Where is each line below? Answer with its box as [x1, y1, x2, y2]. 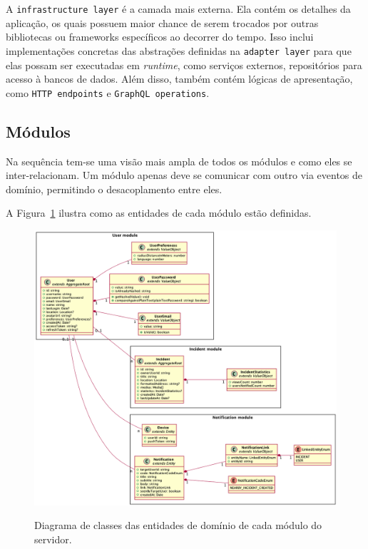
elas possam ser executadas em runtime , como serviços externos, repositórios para [6, 57, 362, 72]
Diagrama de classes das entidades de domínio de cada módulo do [34, 518, 322, 533]
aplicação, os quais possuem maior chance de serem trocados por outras [6, 15, 319, 30]
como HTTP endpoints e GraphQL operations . [6, 85, 210, 100]
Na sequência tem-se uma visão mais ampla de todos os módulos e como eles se [6, 153, 352, 168]
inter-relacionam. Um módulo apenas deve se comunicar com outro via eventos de [6, 168, 363, 183]
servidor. [34, 532, 72, 547]
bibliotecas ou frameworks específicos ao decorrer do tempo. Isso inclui [6, 29, 314, 44]
